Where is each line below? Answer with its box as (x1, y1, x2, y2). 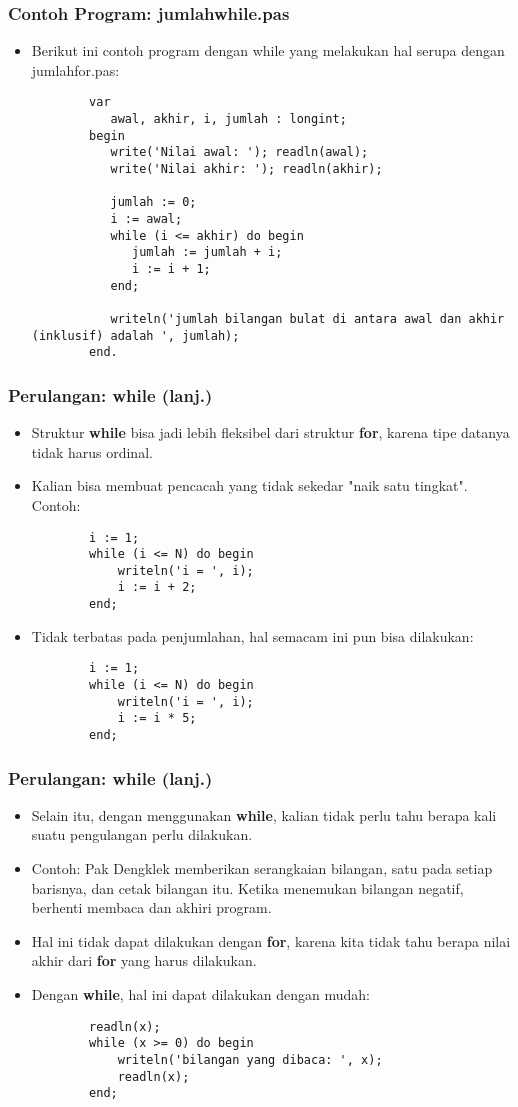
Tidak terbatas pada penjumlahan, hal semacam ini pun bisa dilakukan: (31, 625, 474, 646)
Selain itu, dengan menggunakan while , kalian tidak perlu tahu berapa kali (31, 804, 497, 825)
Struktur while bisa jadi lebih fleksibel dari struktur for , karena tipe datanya (31, 422, 510, 443)
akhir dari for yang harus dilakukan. (31, 950, 257, 971)
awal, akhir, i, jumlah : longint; (110, 112, 347, 127)
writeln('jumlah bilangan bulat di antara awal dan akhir (110, 311, 505, 326)
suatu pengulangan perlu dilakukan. (31, 824, 253, 845)
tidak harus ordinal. (31, 441, 153, 462)
